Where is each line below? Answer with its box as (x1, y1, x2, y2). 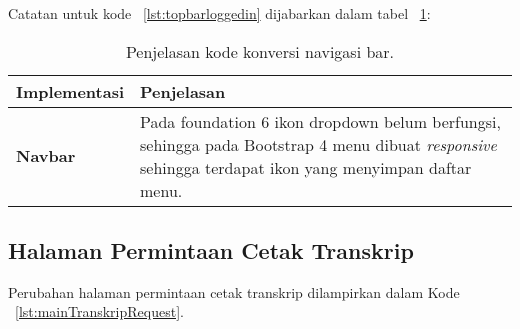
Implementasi (16, 79, 125, 103)
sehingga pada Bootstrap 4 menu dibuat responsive (140, 132, 497, 156)
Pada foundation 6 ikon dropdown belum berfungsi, (140, 109, 501, 133)
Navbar (16, 144, 76, 168)
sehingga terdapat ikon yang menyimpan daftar (140, 155, 472, 179)
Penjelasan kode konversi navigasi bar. (125, 39, 395, 63)
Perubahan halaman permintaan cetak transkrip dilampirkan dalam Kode (8, 281, 460, 302)
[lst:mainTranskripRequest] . (15, 301, 184, 322)
